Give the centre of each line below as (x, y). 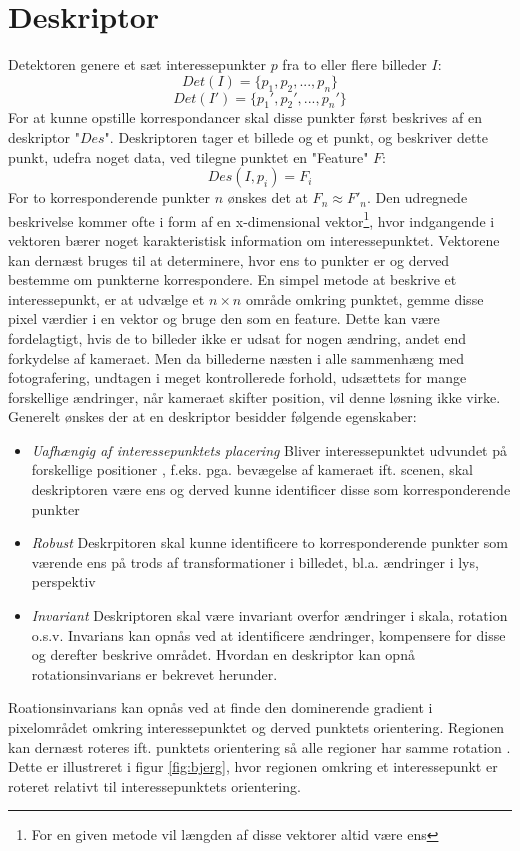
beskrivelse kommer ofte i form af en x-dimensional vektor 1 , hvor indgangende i (251, 219)
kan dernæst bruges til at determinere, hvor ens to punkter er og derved (229, 259)
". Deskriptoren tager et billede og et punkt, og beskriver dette (296, 136)
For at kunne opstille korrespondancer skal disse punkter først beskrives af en (245, 117)
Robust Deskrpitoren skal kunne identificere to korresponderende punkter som (269, 542)
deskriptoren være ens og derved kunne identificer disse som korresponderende (271, 489)
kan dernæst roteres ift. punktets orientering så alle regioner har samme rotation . (259, 746)
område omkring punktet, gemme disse (364, 298)
